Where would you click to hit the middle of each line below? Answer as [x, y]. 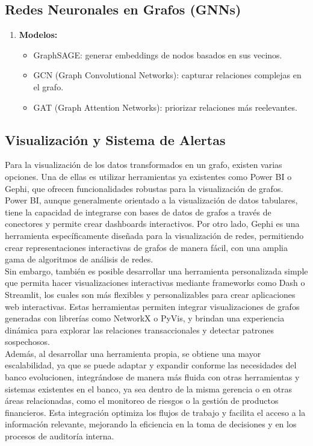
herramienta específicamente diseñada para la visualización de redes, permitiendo [154, 235]
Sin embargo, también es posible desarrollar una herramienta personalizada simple [156, 271]
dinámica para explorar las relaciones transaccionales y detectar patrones [140, 330]
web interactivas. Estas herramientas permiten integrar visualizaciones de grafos [152, 306]
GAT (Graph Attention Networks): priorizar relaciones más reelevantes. [165, 107]
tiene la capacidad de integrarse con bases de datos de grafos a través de [138, 212]
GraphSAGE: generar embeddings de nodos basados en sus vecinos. [158, 54]
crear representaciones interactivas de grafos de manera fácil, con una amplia [146, 247]
